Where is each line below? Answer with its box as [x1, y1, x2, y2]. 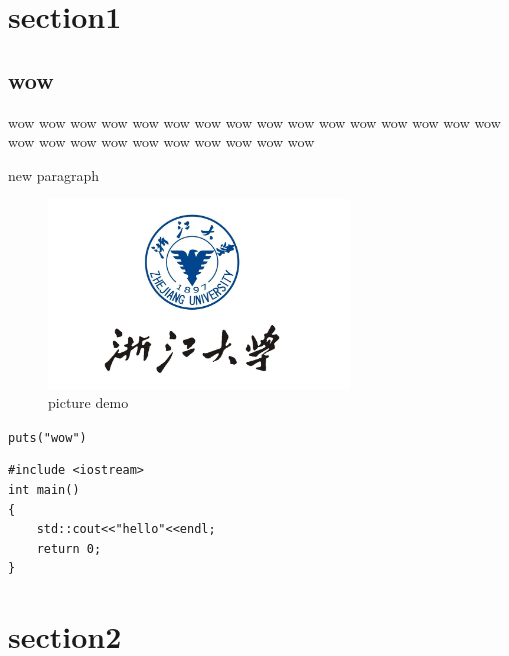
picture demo [48, 392, 129, 413]
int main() [8, 483, 80, 498]
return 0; [36, 541, 102, 556]
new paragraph [8, 164, 100, 185]
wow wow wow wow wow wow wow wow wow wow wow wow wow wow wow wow [8, 111, 501, 132]
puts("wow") [8, 430, 87, 445]
